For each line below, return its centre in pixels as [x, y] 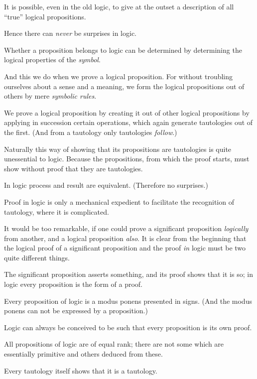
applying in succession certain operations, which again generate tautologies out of [128, 122]
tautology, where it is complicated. [57, 211]
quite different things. [37, 257]
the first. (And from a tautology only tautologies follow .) [91, 132]
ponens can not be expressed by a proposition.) [76, 311]
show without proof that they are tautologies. [73, 168]
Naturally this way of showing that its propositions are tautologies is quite [118, 149]
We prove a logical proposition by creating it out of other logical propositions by [127, 112]
